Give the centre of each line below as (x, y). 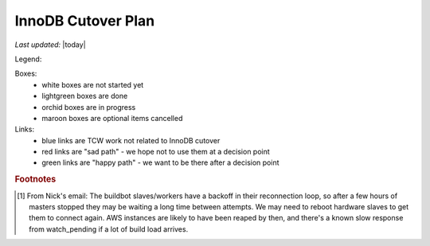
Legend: (28, 59)
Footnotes (35, 179)
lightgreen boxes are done (85, 96)
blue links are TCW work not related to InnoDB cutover (131, 140)
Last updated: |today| (51, 45)
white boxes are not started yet (93, 84)
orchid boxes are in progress (89, 107)
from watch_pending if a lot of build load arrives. (109, 229)
